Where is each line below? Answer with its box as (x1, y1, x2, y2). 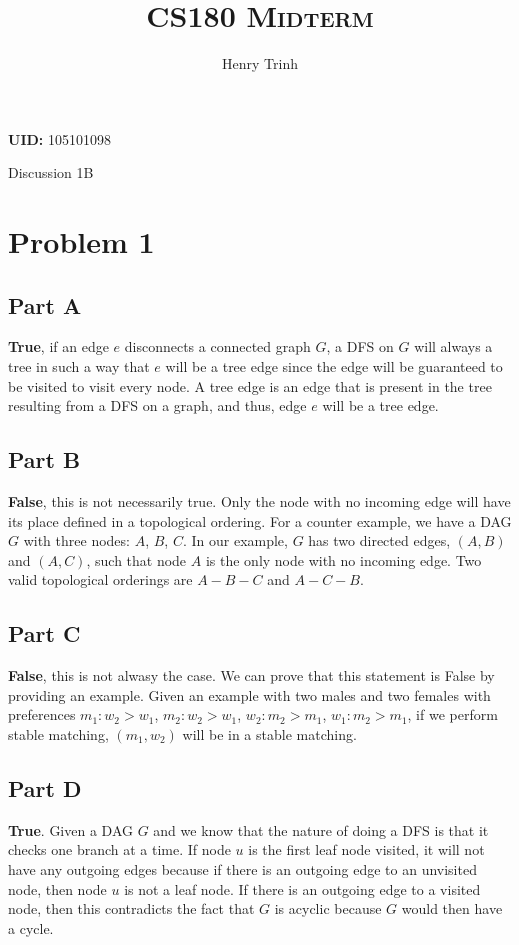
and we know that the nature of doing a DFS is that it (153, 819, 489, 840)
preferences (8, 704, 76, 725)
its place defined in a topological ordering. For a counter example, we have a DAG (8, 510, 512, 531)
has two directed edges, (308, 530, 451, 551)
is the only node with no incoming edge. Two (205, 549, 482, 570)
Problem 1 (8, 221, 155, 262)
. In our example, (182, 530, 288, 551)
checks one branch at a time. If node (8, 839, 231, 860)
